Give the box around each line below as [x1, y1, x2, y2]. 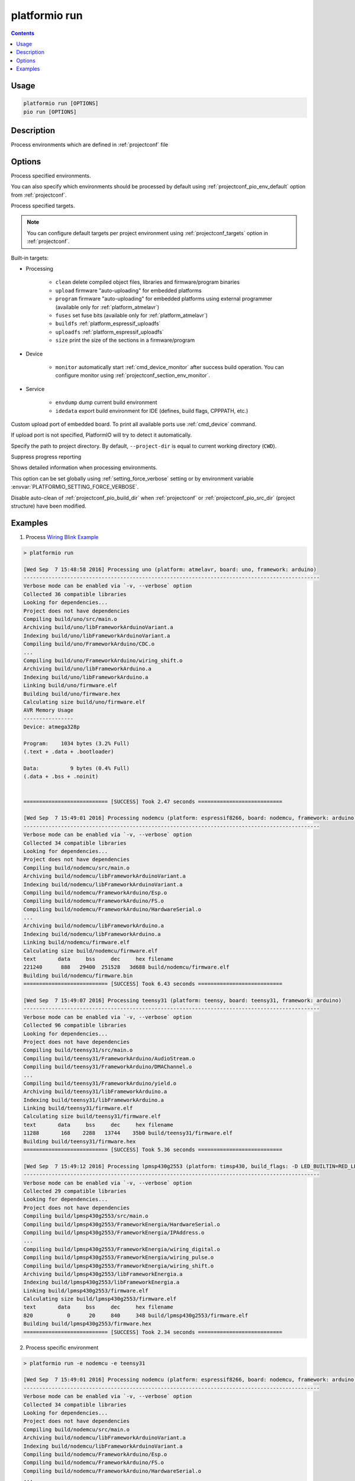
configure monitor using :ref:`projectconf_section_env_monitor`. [55, 372, 210, 379]
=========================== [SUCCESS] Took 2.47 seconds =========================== [23, 798, 283, 805]
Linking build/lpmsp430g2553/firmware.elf [23, 1287, 149, 1294]
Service [25, 385, 45, 392]
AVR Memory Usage [23, 707, 74, 714]
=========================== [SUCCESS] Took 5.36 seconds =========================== [23, 1146, 283, 1153]
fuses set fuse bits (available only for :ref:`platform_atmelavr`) [55, 312, 208, 319]
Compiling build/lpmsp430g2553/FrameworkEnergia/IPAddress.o [23, 1229, 205, 1236]
